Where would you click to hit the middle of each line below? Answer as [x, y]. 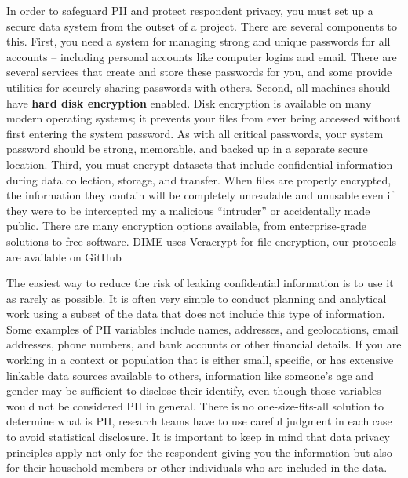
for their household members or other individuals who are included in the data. [197, 467]
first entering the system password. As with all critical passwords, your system [195, 133]
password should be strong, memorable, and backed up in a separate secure [187, 149]
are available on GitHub [64, 256]
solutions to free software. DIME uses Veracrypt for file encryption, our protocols [202, 241]
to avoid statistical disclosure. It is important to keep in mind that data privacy [198, 437]
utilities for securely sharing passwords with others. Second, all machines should [199, 87]
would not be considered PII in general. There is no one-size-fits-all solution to [195, 405]
